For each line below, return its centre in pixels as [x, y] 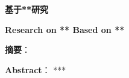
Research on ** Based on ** [65, 29]
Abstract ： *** [36, 69]
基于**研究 [27, 9]
